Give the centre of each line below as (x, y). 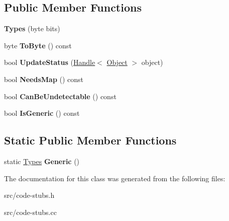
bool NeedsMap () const (44, 79)
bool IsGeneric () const (42, 113)
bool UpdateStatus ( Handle (50, 62)
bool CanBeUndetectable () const (60, 96)
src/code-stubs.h (29, 195)
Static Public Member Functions (90, 140)
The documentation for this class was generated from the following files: (115, 178)
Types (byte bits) (32, 28)
